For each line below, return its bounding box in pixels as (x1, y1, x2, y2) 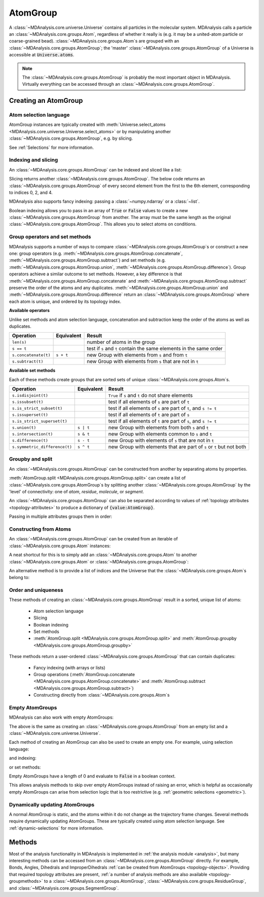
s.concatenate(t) (12, 352, 51, 358)
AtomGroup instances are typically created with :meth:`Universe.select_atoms (9, 121, 166, 127)
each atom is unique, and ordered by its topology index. (9, 298, 122, 304)
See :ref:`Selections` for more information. (9, 145, 94, 150)
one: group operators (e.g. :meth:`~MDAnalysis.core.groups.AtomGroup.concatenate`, (9, 250, 183, 257)
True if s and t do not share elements (108, 392, 193, 399)
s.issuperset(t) (12, 412, 48, 417)
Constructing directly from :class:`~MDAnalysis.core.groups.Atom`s (33, 692, 170, 698)
